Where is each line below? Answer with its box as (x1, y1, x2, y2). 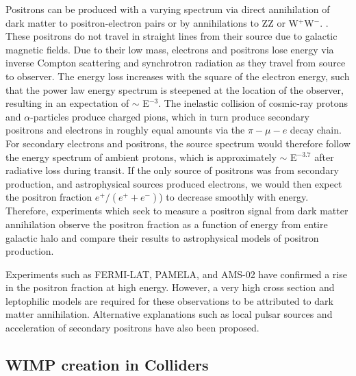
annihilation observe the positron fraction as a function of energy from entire (5, 216, 328, 231)
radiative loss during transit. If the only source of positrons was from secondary (5, 163, 340, 177)
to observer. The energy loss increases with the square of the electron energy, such (5, 68, 350, 83)
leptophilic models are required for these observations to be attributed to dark (5, 293, 333, 308)
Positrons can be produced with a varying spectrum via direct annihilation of (5, 2, 330, 16)
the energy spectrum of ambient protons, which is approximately (5, 149, 277, 164)
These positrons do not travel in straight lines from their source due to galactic (5, 29, 338, 43)
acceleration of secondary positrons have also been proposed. (5, 321, 259, 335)
